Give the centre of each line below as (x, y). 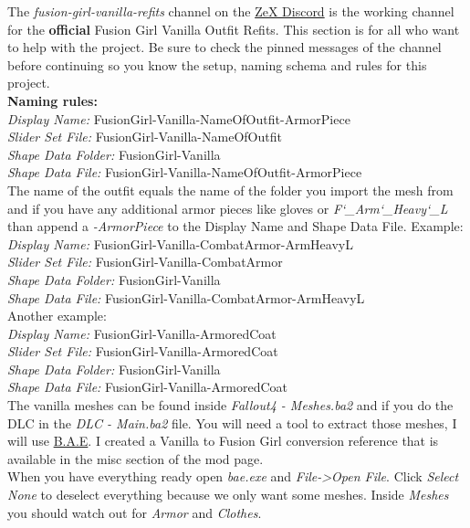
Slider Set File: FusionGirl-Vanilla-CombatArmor (145, 262)
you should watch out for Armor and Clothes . (135, 512)
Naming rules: (52, 100)
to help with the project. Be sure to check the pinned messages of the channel (225, 47)
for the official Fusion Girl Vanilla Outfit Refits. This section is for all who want (234, 29)
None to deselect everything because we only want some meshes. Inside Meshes (228, 495)
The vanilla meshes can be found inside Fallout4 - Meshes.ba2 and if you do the (230, 405)
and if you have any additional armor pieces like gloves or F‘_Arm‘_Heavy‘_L (228, 208)
